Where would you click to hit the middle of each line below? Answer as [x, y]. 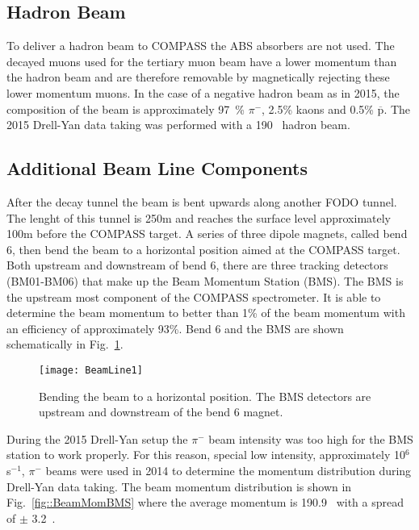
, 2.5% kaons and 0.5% [318, 109]
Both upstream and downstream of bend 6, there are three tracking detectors [197, 265]
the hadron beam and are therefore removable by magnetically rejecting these [198, 77]
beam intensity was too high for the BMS [311, 438]
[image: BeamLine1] [91, 370]
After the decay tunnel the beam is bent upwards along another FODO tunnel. [202, 201]
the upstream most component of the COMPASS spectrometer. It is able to [194, 296]
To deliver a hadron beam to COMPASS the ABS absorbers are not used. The [201, 46]
